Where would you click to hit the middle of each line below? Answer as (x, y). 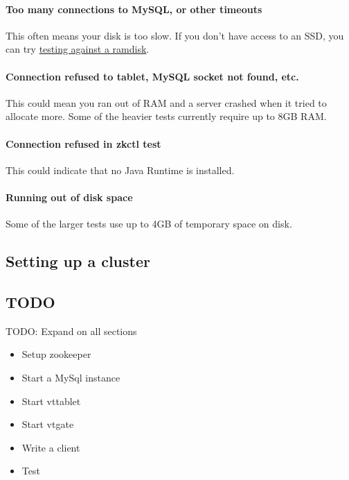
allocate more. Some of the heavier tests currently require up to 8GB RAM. (166, 116)
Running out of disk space (69, 197)
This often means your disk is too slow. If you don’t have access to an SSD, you (175, 35)
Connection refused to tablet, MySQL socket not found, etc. (152, 76)
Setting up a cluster (78, 261)
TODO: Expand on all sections (71, 331)
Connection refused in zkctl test (83, 143)
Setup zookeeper (56, 354)
